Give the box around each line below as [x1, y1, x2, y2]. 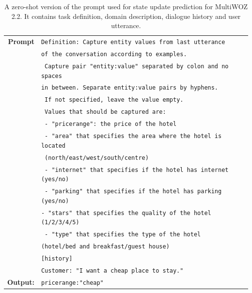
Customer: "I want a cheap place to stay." [41, 267, 184, 274]
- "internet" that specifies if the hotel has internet [45, 166, 229, 173]
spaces [41, 72, 62, 79]
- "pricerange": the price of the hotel [45, 121, 177, 128]
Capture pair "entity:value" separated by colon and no [45, 62, 229, 70]
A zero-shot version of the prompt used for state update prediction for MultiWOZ [4, 1, 248, 11]
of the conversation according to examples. [41, 50, 187, 58]
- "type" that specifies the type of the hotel [45, 231, 201, 238]
